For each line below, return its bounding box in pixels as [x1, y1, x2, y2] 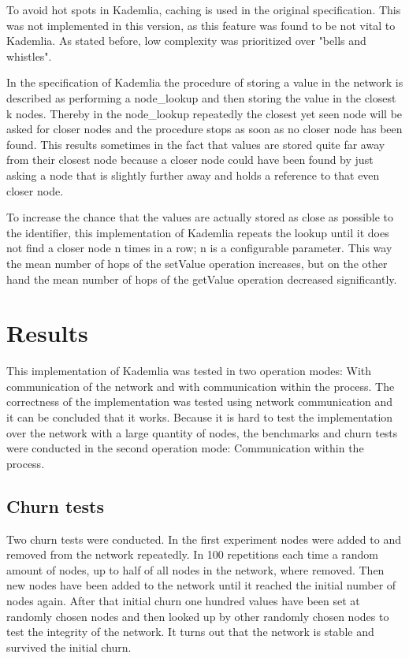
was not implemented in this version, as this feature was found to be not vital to [6, 17, 396, 33]
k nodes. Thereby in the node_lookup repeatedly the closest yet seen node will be [6, 105, 403, 121]
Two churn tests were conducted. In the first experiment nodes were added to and [6, 530, 401, 547]
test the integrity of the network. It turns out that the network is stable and [6, 623, 374, 640]
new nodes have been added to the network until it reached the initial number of [6, 577, 396, 593]
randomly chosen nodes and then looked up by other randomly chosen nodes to [6, 608, 389, 624]
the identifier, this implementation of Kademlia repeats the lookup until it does [6, 224, 389, 240]
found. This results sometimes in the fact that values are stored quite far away [6, 136, 385, 152]
